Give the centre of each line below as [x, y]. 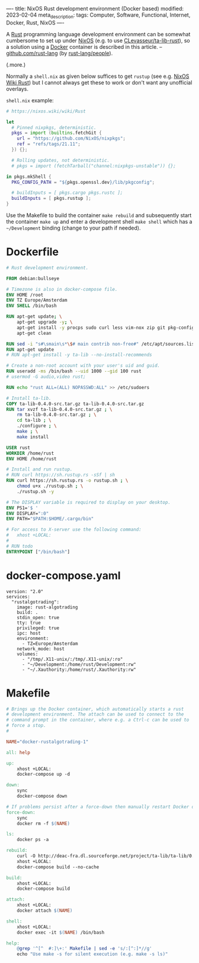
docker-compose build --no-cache [58, 867]
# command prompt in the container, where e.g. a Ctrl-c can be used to [98, 720]
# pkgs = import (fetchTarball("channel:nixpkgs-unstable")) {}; [94, 166]
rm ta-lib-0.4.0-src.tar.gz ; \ [57, 415]
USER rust [18, 448]
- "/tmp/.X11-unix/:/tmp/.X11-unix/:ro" [72, 659]
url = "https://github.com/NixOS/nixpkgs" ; [71, 139]
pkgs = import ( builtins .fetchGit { [57, 133]
